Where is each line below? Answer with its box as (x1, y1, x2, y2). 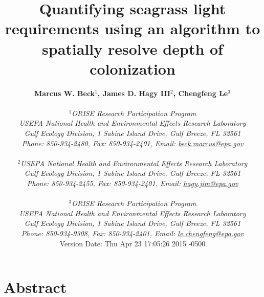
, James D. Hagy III (97, 87, 171, 98)
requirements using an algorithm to (5, 18, 260, 39)
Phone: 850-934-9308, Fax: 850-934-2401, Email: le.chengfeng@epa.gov (21, 228, 244, 238)
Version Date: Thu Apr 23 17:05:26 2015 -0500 (59, 238, 206, 248)
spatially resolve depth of (42, 38, 223, 59)
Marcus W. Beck (34, 87, 95, 98)
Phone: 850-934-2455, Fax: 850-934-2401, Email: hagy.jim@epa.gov (27, 178, 238, 189)
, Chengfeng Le (173, 87, 228, 98)
